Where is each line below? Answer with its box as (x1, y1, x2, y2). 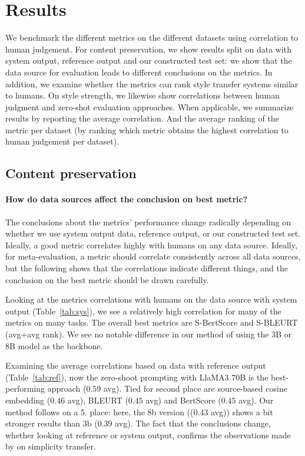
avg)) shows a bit (211, 405, 273, 418)
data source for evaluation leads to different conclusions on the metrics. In (5, 65, 273, 78)
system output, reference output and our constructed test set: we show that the (5, 54, 292, 67)
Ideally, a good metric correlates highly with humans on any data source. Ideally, (5, 238, 297, 251)
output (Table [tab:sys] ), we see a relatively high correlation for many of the (5, 304, 281, 317)
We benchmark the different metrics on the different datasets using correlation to (5, 31, 299, 44)
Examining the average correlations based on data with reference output (5, 359, 266, 372)
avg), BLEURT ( (67, 393, 128, 406)
